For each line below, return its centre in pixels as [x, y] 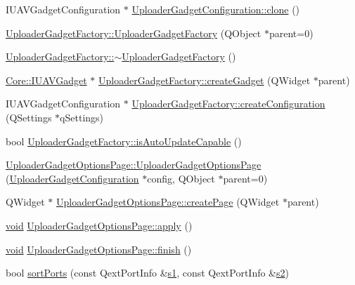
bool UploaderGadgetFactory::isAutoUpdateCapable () [124, 141]
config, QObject [181, 178]
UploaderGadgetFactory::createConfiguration [228, 104]
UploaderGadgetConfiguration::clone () [216, 9]
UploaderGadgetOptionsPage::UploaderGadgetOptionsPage [134, 165]
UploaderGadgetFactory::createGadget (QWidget [204, 80]
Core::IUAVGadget [46, 80]
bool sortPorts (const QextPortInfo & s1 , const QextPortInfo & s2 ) [148, 273]
